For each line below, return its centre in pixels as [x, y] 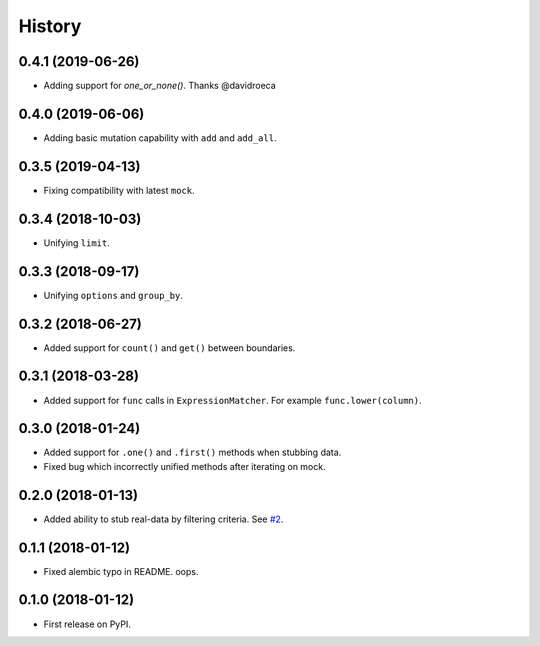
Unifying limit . [76, 242]
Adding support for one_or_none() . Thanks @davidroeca [160, 86]
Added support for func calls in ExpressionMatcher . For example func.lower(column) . [232, 400]
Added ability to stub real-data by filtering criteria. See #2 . [163, 519]
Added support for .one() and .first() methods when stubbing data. [192, 452]
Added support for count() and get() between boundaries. [169, 347]
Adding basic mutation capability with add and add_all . [160, 137]
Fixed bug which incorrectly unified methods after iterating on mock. [184, 466]
